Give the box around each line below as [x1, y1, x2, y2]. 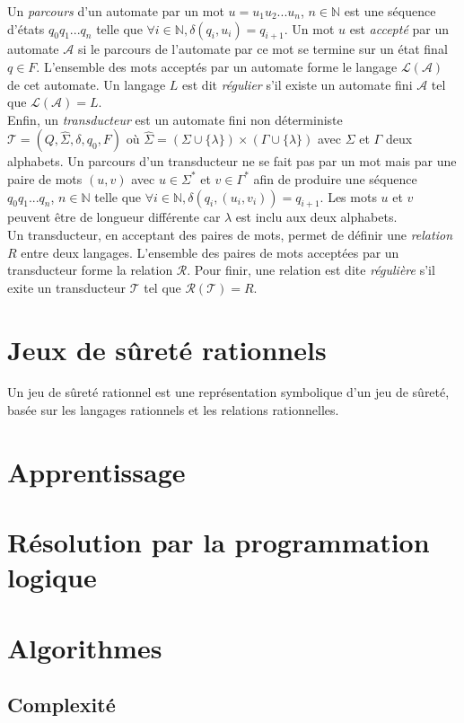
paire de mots [7, 169, 83, 188]
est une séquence [344, 2, 436, 20]
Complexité [7, 691, 116, 719]
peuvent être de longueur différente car [7, 207, 221, 226]
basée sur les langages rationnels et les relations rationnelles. [7, 401, 339, 419]
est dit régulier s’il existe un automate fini [182, 75, 413, 93]
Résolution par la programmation [7, 524, 430, 560]
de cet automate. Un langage [7, 75, 166, 93]
